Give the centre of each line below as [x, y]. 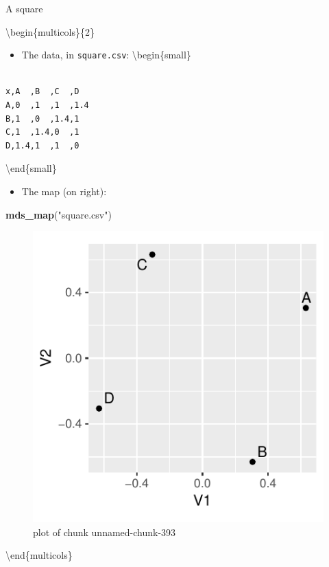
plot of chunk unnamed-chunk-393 [105, 532]
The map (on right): [64, 191]
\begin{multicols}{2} [50, 31]
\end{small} [31, 168]
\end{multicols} [39, 555]
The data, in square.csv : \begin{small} [106, 55]
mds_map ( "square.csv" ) [59, 214]
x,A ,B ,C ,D [42, 92]
